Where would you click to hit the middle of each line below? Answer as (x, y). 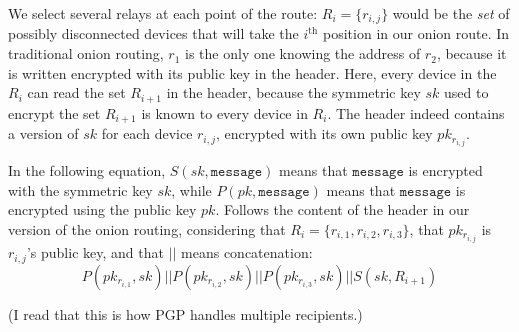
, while (191, 189)
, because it (471, 53)
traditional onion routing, (86, 53)
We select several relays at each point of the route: (163, 13)
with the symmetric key (80, 189)
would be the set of (451, 13)
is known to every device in (224, 112)
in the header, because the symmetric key (293, 92)
